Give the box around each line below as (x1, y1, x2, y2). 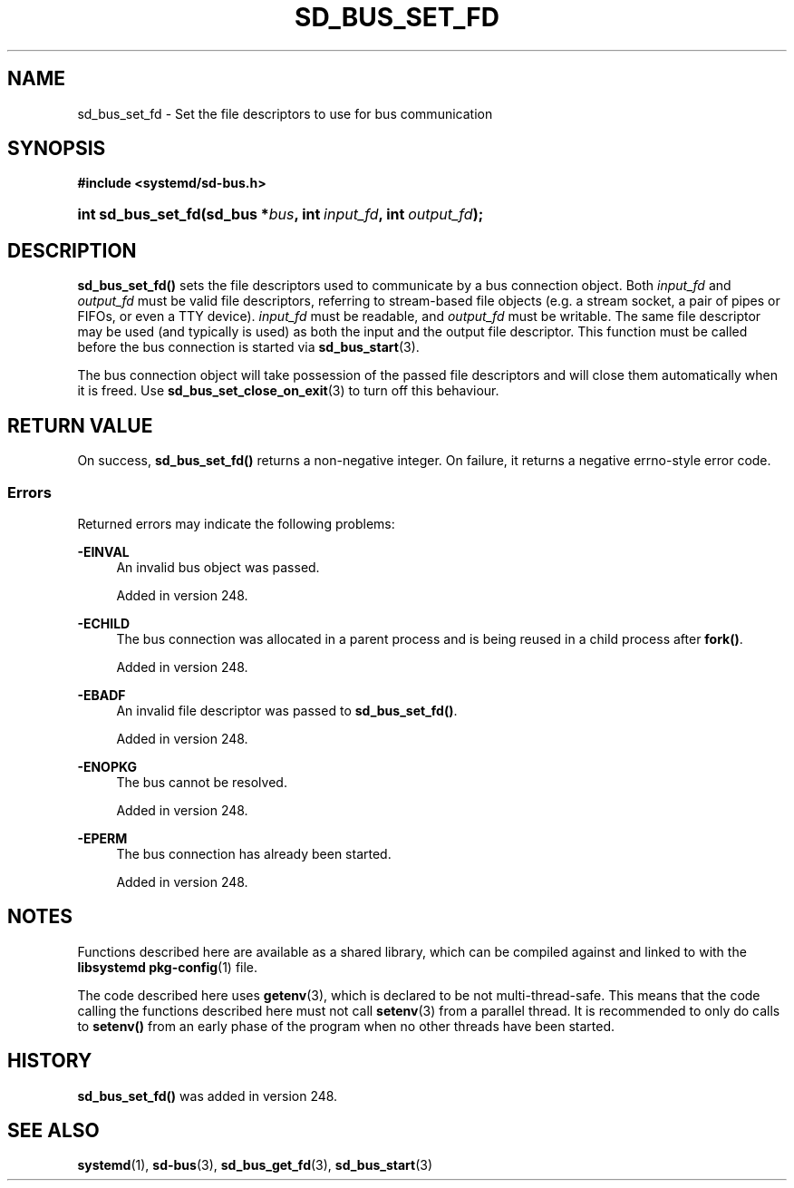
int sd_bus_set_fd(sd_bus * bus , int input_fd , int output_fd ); (77, 205, 484, 224)
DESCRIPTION (7, 239, 137, 262)
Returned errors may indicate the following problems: (77, 515, 395, 531)
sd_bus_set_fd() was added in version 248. (77, 1087, 338, 1104)
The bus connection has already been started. (116, 845, 392, 862)
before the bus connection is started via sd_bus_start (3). (77, 339, 420, 355)
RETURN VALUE (7, 414, 153, 437)
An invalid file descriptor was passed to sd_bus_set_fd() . (116, 702, 458, 718)
